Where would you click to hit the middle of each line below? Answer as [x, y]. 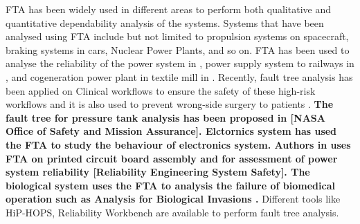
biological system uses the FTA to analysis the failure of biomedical [170, 185]
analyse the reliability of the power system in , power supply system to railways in [180, 63]
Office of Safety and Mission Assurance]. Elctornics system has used [171, 131]
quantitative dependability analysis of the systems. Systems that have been [165, 22]
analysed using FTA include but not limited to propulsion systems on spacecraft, [177, 36]
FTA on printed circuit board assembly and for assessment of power [172, 158]
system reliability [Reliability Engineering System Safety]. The [158, 172]
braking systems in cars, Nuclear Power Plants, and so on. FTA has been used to [178, 49]
